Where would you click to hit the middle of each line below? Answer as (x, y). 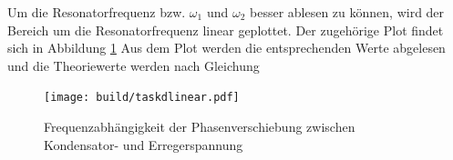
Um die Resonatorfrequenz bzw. (97, 12)
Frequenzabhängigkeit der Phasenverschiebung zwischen (200, 127)
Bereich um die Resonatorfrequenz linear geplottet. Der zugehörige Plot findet (226, 30)
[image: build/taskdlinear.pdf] (142, 98)
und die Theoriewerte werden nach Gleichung (134, 65)
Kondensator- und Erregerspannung (144, 144)
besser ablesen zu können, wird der (347, 12)
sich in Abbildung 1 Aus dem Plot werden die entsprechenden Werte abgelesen (226, 48)
